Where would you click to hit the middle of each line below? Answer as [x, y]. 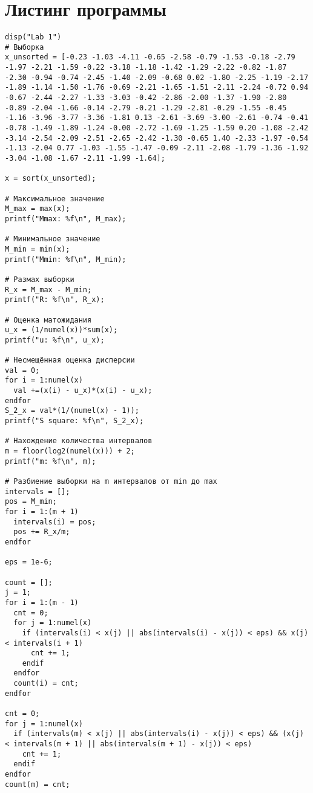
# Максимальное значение [55, 199]
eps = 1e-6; [29, 562]
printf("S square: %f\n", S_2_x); [74, 421]
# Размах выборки [40, 279]
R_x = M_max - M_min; [48, 289]
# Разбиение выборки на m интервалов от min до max [111, 481]
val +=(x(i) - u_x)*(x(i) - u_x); [83, 391]
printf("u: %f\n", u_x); [55, 340]
